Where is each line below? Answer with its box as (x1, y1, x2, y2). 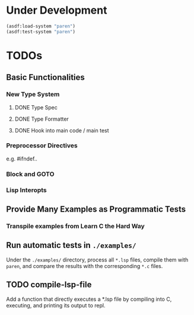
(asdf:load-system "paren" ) (6, 23, 76, 29)
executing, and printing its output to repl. (6, 301, 106, 309)
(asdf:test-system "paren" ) (6, 29, 76, 34)
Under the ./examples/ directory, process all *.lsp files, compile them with (6, 256, 189, 263)
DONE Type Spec (14, 103, 58, 111)
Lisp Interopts (6, 185, 47, 194)
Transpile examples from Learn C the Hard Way (6, 222, 145, 231)
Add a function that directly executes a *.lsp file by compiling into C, (6, 295, 172, 303)
